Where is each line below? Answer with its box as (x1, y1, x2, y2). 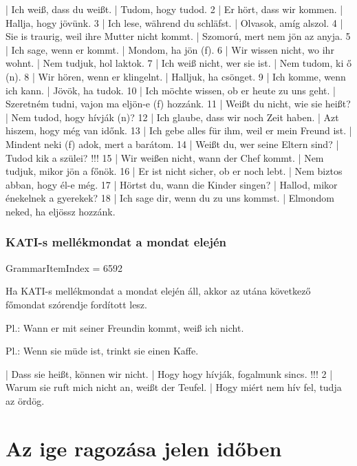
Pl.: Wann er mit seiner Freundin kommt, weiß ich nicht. (6, 320, 244, 335)
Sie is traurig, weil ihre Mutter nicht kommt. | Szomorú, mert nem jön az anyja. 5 (6, 29, 351, 43)
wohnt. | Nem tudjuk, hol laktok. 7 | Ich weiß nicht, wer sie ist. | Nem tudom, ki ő (6, 56, 351, 70)
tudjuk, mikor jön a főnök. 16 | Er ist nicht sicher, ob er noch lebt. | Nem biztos (6, 164, 343, 178)
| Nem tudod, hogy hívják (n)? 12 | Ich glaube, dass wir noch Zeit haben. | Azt (6, 109, 339, 124)
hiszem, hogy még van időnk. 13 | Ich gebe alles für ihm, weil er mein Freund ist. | (6, 123, 352, 138)
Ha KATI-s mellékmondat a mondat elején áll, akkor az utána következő (6, 284, 311, 298)
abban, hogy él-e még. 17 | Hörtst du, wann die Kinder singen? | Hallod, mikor (6, 177, 338, 191)
